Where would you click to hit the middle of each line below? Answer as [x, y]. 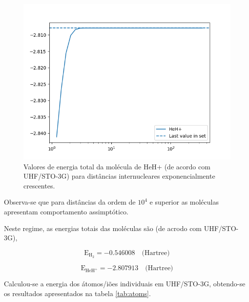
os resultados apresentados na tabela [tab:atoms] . [77, 293]
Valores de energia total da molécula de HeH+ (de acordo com [117, 166]
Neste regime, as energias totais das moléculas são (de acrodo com [103, 228]
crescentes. [39, 185]
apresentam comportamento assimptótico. [66, 211]
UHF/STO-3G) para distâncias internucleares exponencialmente [119, 176]
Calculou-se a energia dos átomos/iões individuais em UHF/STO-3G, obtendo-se [125, 284]
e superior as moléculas [184, 202]
